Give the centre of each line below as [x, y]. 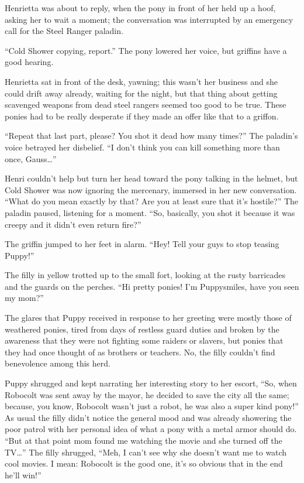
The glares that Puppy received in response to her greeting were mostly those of [148, 318]
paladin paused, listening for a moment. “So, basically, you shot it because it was [150, 212]
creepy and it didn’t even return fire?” [73, 224]
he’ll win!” [23, 475]
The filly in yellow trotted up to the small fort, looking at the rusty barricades [145, 275]
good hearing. [29, 62]
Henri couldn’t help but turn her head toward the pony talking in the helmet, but [151, 178]
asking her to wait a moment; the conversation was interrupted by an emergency [149, 19]
